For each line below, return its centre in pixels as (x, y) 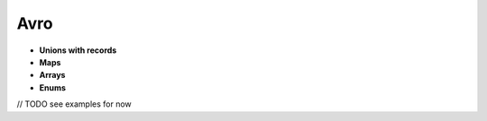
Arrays (52, 75)
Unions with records (78, 50)
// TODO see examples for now (74, 104)
